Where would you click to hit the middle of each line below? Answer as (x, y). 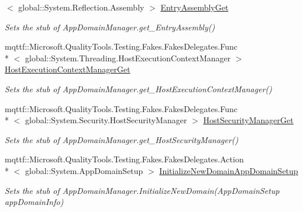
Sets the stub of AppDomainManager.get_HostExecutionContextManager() (139, 88)
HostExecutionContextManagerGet (68, 69)
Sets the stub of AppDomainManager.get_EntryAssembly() (110, 27)
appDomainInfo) (34, 202)
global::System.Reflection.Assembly (81, 7)
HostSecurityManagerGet (248, 120)
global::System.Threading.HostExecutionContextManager (128, 58)
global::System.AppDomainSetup (84, 170)
